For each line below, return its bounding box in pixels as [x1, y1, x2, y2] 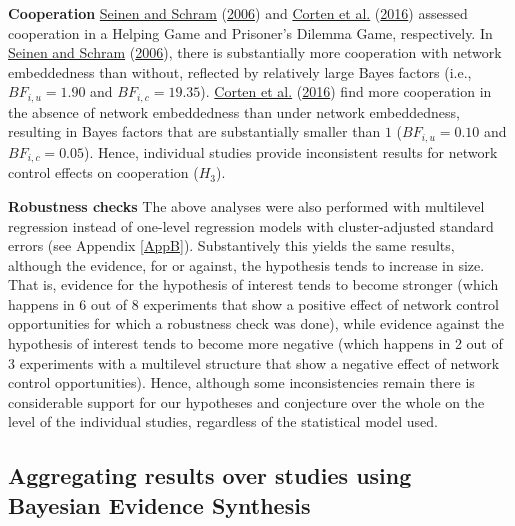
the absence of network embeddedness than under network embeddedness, [8, 101, 460, 122]
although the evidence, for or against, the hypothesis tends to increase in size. [8, 254, 485, 275]
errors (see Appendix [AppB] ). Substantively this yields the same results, [8, 235, 455, 256]
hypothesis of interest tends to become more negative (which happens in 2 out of [8, 333, 503, 354]
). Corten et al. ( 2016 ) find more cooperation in [200, 81, 492, 102]
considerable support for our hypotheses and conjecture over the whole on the [8, 391, 485, 412]
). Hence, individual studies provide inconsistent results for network [84, 141, 498, 162]
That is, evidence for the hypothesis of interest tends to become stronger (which [8, 274, 499, 295]
